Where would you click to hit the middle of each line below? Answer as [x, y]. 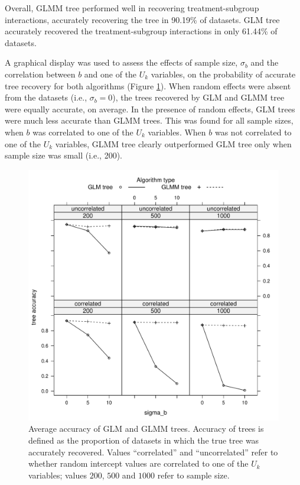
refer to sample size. [193, 475]
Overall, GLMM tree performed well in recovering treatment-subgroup [132, 8]
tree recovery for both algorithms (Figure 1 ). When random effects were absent [148, 85]
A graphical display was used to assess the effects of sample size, [121, 62]
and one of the [110, 74]
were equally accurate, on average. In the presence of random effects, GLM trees [150, 109]
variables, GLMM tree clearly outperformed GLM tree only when [173, 143]
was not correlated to [253, 132]
